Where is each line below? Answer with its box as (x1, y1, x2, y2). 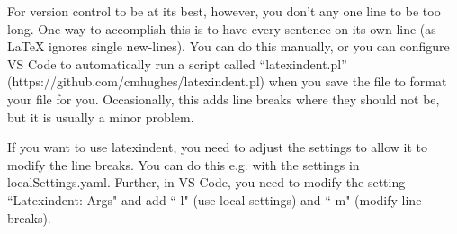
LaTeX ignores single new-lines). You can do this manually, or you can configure (7, 37, 450, 56)
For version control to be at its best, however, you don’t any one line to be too (7, 2, 441, 20)
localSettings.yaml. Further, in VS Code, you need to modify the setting (7, 173, 406, 192)
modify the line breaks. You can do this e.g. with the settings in (7, 155, 360, 174)
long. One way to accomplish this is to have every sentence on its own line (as (7, 19, 436, 38)
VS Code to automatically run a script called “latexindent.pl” (7, 54, 347, 73)
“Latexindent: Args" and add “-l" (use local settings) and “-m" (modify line (7, 190, 422, 209)
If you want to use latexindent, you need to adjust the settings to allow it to (7, 138, 427, 157)
